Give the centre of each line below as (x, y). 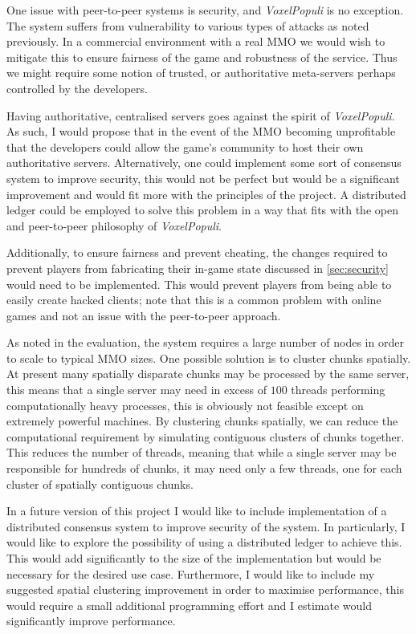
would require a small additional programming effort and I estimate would (189, 605)
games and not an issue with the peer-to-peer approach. (144, 315)
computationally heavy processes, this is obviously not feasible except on (185, 405)
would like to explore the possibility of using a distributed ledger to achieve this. (204, 542)
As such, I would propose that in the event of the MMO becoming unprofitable (201, 131)
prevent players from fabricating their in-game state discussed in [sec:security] (198, 268)
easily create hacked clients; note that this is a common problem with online (194, 300)
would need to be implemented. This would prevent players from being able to (199, 284)
